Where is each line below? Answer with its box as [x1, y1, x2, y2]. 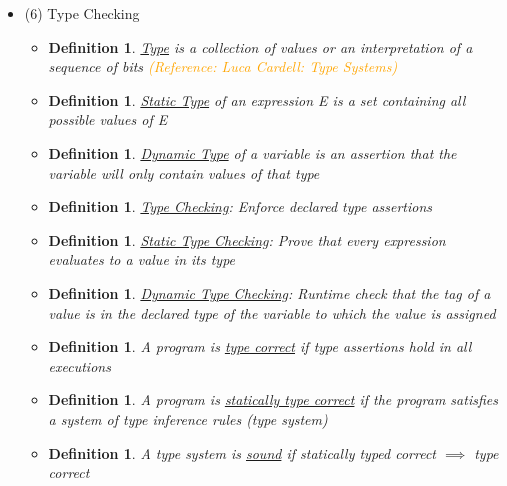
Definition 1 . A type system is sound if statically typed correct [48, 442, 437, 463]
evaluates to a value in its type [48, 249, 236, 270]
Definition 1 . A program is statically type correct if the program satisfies [48, 389, 498, 410]
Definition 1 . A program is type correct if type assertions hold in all [48, 336, 472, 357]
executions [48, 355, 111, 376]
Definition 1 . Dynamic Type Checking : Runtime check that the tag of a [48, 282, 491, 303]
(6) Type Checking [24, 3, 140, 23]
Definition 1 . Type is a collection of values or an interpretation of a [48, 36, 473, 57]
